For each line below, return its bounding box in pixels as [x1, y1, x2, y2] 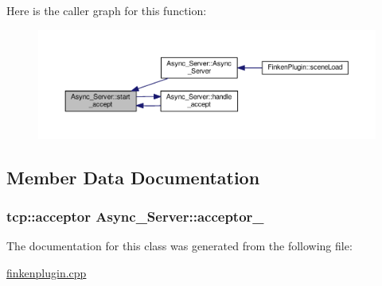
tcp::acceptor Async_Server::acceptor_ [6, 206, 264, 226]
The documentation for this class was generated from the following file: [6, 238, 353, 254]
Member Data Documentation [6, 164, 260, 189]
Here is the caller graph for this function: [6, 2, 207, 18]
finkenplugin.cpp [6, 264, 87, 280]
